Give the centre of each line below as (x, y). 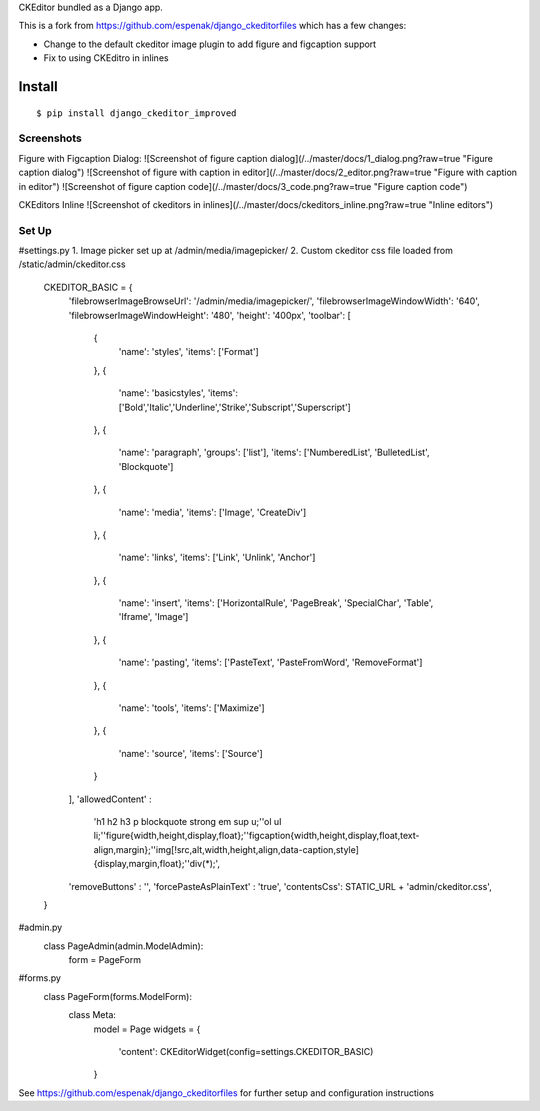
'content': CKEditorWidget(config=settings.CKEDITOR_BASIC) (246, 1052)
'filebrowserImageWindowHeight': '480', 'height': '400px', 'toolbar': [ (210, 315)
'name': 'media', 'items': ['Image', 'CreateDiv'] (212, 512)
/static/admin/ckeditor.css (72, 264)
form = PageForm (105, 960)
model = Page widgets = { (147, 1029)
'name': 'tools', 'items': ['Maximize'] (191, 708)
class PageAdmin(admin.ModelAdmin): (123, 946)
